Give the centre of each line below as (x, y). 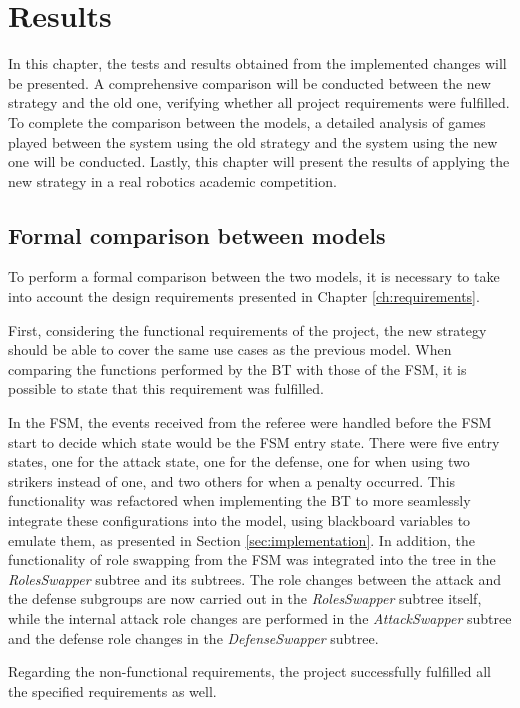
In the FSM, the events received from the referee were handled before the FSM (250, 422)
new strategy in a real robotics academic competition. (172, 180)
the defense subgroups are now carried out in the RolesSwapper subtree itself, (245, 598)
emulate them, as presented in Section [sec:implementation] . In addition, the (241, 539)
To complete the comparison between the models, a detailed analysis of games (247, 121)
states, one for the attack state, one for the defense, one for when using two (239, 461)
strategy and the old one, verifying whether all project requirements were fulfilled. (259, 102)
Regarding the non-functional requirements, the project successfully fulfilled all (249, 671)
